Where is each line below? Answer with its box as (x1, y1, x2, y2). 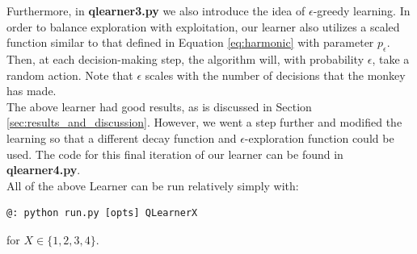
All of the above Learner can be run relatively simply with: (6, 177, 299, 194)
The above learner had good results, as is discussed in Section (6, 98, 312, 115)
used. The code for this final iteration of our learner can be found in (6, 145, 343, 162)
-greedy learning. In (313, 2, 411, 19)
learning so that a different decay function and (6, 129, 237, 146)
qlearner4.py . (6, 161, 81, 178)
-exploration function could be (244, 129, 394, 146)
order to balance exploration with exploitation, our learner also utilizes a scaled (6, 18, 400, 35)
